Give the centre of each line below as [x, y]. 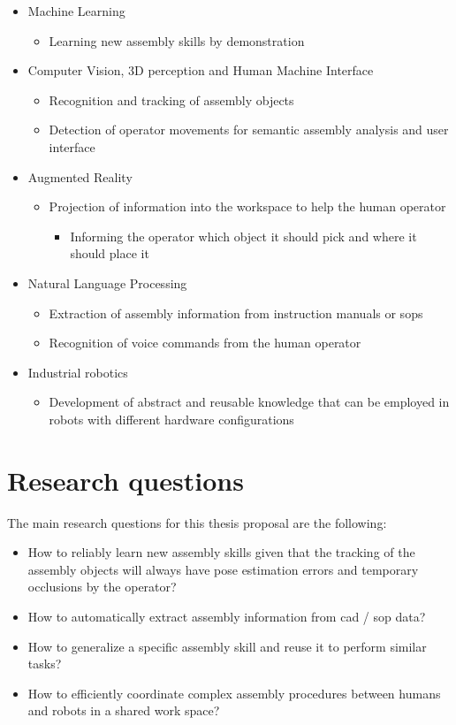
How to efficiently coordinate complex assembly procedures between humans [234, 693]
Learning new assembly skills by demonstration [177, 40]
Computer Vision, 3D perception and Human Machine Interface [201, 70]
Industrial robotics [78, 372]
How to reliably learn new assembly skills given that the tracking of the [221, 552]
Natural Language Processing [107, 282]
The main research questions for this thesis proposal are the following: [197, 522]
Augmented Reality [80, 176]
